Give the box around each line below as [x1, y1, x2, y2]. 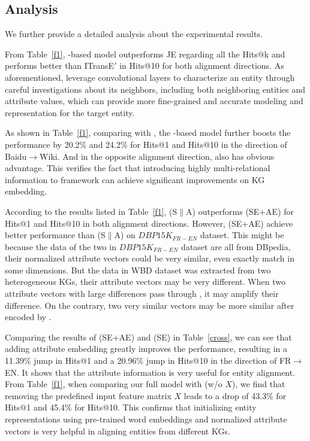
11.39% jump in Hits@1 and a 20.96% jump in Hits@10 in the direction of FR [5, 354, 291, 367]
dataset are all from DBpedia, [181, 240, 291, 253]
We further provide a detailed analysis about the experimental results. [5, 28, 263, 40]
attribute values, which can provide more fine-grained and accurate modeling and [5, 95, 303, 107]
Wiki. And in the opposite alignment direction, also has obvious [40, 150, 275, 162]
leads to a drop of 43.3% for [183, 389, 287, 402]
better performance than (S [5, 229, 106, 241]
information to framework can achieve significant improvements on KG [5, 173, 265, 185]
